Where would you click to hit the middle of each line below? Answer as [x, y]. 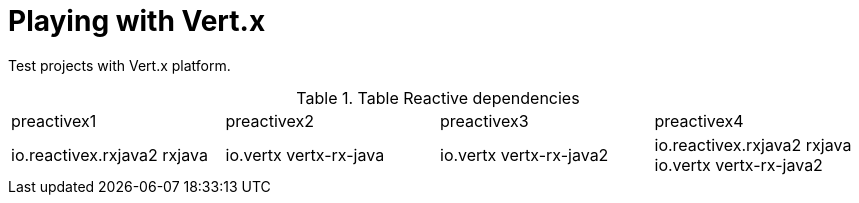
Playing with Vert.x [137, 21]
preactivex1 [54, 120]
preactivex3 [484, 120]
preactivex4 [699, 120]
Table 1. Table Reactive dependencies [438, 97]
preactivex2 [269, 120]
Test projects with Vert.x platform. [119, 65]
